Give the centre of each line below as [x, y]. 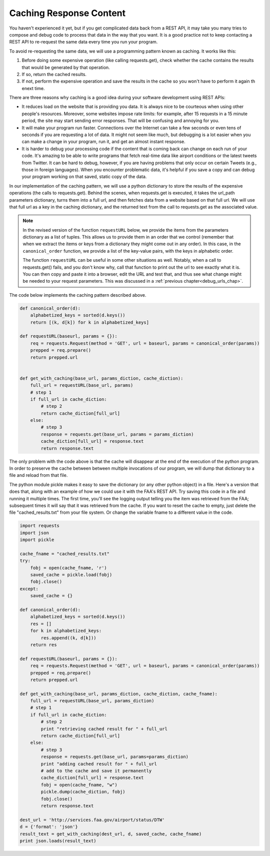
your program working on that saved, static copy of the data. [84, 177]
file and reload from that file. [38, 475]
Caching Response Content [67, 13]
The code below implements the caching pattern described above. [78, 295]
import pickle [37, 540]
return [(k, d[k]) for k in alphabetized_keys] [90, 322]
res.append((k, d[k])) [69, 638]
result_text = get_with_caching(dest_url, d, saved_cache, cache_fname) [111, 834]
